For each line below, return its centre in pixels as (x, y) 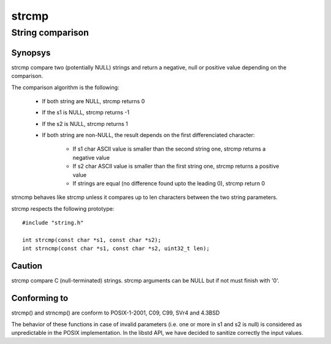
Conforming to (40, 298)
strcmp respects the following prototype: (63, 208)
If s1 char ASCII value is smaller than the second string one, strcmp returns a (169, 149)
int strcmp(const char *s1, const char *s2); (92, 240)
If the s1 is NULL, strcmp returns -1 (86, 112)
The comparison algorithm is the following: (65, 87)
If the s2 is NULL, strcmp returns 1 (85, 123)
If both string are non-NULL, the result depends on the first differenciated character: (148, 135)
